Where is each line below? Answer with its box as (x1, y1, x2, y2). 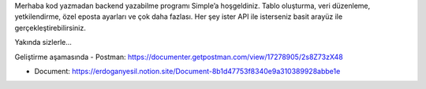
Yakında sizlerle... (14, 38, 73, 47)
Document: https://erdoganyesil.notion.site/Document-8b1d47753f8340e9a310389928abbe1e (34, 66, 341, 76)
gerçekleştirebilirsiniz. (14, 23, 86, 32)
